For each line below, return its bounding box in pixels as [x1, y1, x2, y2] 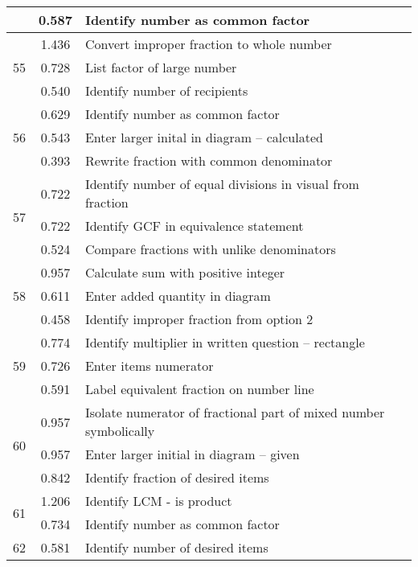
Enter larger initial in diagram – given [84, 445, 300, 463]
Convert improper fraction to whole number [84, 35, 332, 53]
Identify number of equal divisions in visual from [84, 175, 359, 193]
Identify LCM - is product [84, 491, 232, 510]
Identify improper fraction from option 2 [84, 310, 313, 328]
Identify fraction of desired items [84, 468, 269, 487]
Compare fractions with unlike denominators [84, 240, 336, 258]
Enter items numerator [84, 356, 214, 375]
